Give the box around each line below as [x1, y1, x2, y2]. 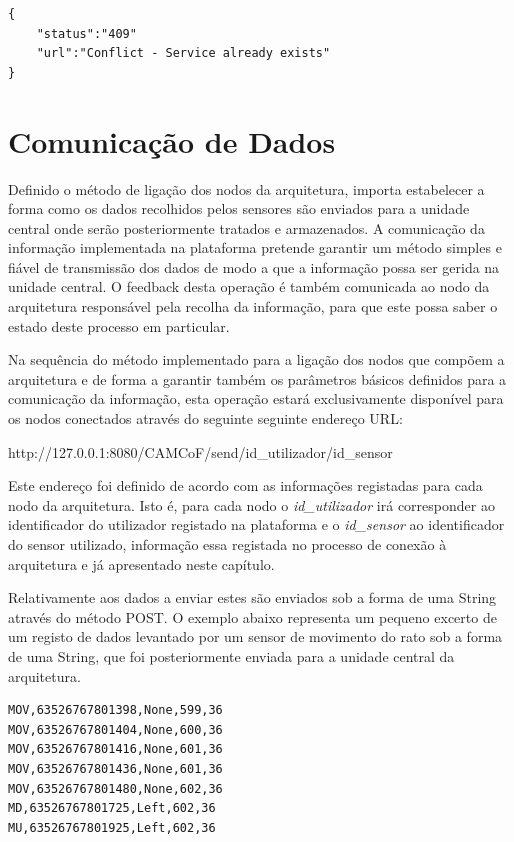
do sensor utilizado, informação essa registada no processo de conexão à [8, 534, 447, 554]
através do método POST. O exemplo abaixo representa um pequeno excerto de [8, 606, 497, 627]
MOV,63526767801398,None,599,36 [8, 703, 223, 718]
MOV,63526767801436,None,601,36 [8, 761, 223, 776]
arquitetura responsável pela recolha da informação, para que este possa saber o [8, 296, 498, 317]
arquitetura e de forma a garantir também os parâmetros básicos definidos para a [8, 368, 507, 389]
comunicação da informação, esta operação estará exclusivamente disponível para [8, 388, 504, 409]
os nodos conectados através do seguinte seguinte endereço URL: [8, 408, 403, 429]
